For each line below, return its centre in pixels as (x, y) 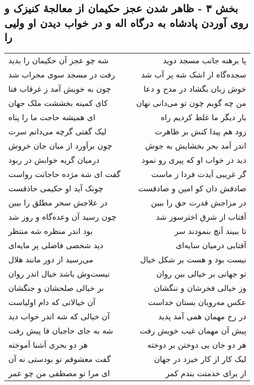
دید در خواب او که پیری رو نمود (194, 159)
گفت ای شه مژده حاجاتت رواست (64, 174)
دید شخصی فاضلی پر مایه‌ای (56, 245)
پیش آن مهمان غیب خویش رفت (193, 330)
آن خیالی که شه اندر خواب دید (59, 316)
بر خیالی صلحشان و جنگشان (56, 287)
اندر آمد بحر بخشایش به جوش (196, 145)
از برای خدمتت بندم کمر (206, 373)
